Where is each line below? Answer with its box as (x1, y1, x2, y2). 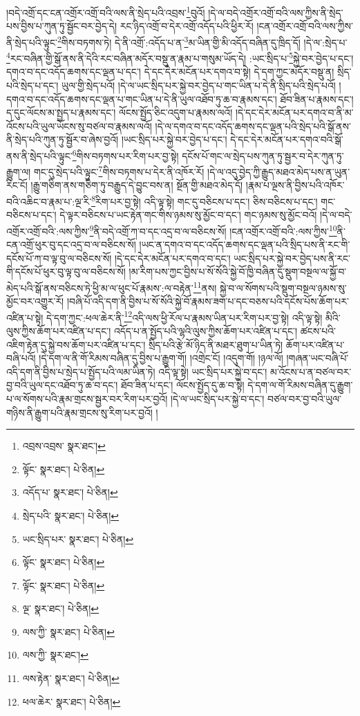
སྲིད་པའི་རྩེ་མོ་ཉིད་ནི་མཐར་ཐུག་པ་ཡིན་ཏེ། (148, 337, 283, 351)
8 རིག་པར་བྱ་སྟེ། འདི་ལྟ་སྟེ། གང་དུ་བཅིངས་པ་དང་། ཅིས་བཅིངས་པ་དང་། (91, 192, 318, 208)
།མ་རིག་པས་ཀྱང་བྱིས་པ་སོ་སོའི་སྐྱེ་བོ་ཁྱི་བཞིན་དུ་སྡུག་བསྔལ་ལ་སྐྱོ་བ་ (129, 264, 347, 279)
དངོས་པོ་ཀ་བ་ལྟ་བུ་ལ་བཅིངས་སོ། (6, 250, 112, 265)
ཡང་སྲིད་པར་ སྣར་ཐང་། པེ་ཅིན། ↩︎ (22, 531, 134, 546)
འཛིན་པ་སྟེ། (6, 310, 44, 324)
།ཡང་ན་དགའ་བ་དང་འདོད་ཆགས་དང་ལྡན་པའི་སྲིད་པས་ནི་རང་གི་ (139, 237, 350, 252)
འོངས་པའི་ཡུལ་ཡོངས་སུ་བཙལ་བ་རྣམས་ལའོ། (6, 118, 152, 133)
